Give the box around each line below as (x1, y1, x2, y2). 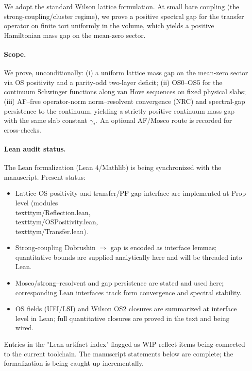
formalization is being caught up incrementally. (4, 358, 144, 368)
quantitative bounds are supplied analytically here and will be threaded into (15, 252, 242, 262)
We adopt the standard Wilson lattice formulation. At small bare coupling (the (4, 1, 239, 11)
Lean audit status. (4, 143, 66, 153)
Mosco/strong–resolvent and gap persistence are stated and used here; (15, 278, 224, 288)
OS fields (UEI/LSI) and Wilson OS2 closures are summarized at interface (15, 304, 237, 314)
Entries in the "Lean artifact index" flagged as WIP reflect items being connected (4, 339, 245, 349)
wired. (15, 322, 34, 333)
